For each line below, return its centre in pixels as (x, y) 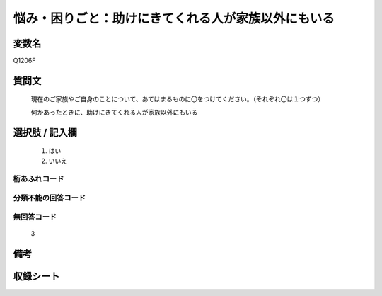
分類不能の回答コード (50, 198)
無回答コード (35, 217)
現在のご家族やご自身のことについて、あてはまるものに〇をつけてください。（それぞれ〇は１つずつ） (178, 99)
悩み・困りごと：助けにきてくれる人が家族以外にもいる (174, 18)
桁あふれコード (39, 179)
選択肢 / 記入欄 (45, 132)
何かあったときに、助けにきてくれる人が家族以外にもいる (114, 112)
